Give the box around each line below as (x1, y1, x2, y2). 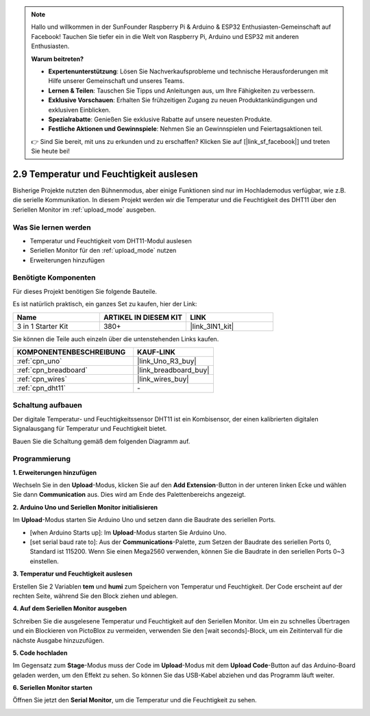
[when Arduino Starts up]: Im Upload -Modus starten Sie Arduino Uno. (29, 528, 227, 536)
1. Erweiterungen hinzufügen (12, 468, 97, 476)
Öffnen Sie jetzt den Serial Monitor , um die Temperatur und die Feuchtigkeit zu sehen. (12, 696, 257, 704)
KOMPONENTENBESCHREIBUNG (16, 347, 126, 356)
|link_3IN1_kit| (190, 321, 234, 331)
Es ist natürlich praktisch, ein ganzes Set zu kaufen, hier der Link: (12, 300, 197, 308)
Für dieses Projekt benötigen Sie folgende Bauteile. (12, 287, 158, 295)
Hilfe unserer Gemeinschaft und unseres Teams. (48, 77, 185, 85)
